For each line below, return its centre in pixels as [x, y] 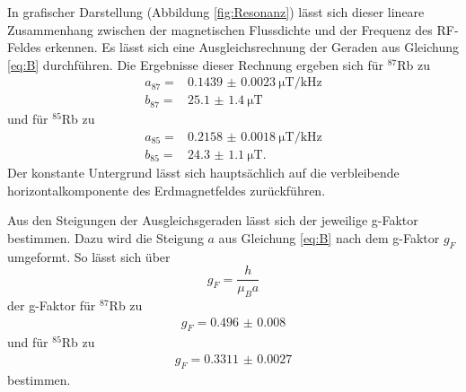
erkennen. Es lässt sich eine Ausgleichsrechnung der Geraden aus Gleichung [252, 47]
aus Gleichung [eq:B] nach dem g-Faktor [329, 237]
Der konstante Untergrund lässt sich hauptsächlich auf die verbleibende [203, 172]
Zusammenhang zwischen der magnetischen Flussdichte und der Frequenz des [220, 29]
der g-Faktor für [52, 305]
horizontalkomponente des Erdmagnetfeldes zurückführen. [167, 190]
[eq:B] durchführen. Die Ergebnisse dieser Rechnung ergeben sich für [196, 64]
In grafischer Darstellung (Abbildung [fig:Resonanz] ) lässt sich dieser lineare [216, 12]
